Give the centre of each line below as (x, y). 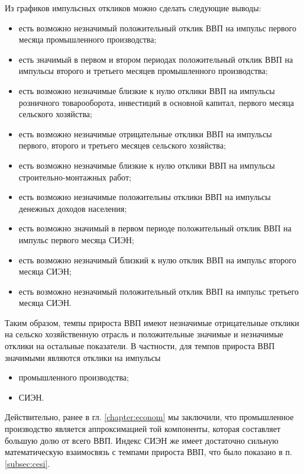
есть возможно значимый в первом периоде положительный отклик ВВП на (155, 228)
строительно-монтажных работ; (75, 177)
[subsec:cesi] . (28, 463)
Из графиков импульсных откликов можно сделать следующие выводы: (133, 8)
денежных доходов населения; (73, 208)
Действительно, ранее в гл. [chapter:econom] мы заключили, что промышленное (149, 417)
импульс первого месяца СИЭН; (76, 239)
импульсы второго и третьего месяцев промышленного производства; (143, 71)
